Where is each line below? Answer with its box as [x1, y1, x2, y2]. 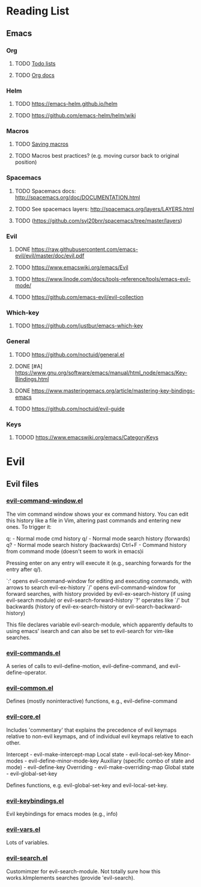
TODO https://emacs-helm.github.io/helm [14, 100, 118, 108]
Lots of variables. [6, 839, 49, 846]
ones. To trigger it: [6, 523, 52, 530]
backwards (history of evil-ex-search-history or [6, 603, 124, 610]
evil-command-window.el [6, 496, 83, 505]
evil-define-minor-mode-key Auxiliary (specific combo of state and [28, 757, 194, 764]
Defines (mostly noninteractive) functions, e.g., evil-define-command [6, 697, 178, 705]
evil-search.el [6, 854, 48, 862]
